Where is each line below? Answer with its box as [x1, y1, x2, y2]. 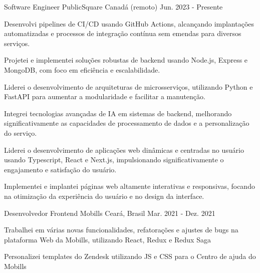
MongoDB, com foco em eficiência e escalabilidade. [4, 64, 160, 75]
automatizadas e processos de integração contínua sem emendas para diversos [4, 28, 241, 39]
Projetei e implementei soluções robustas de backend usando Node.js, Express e [4, 55, 248, 65]
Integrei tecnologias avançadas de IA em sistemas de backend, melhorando [4, 108, 232, 118]
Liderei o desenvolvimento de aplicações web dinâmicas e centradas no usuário [4, 144, 244, 155]
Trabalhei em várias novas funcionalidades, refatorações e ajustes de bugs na [4, 224, 238, 235]
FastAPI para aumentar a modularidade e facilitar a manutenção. [4, 91, 205, 102]
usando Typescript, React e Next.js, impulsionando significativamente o [4, 154, 224, 165]
